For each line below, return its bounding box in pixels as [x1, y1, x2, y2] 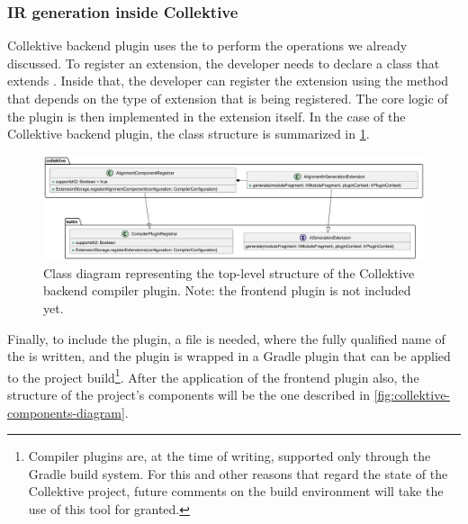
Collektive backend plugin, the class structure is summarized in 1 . [7, 124, 370, 143]
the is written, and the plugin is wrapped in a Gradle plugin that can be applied [7, 347, 451, 366]
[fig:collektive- [373, 384, 451, 403]
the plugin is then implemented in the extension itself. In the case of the [7, 106, 406, 125]
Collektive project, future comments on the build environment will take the [28, 482, 444, 501]
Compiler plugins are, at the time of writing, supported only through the [28, 447, 431, 465]
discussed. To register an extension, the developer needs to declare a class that [7, 53, 440, 72]
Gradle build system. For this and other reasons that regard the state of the [28, 464, 448, 483]
